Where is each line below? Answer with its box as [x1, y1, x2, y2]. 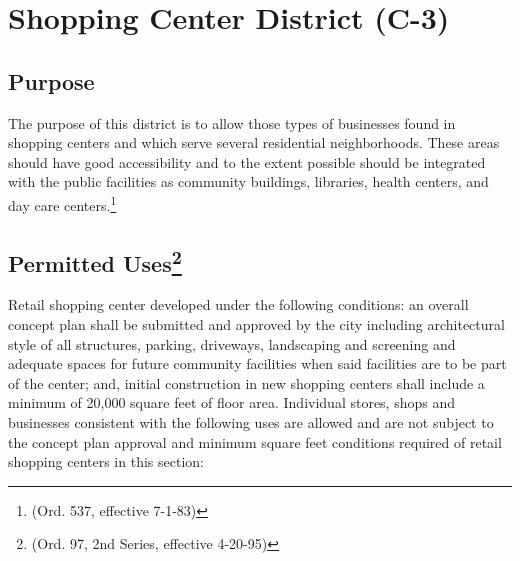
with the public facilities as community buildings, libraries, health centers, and [8, 171, 489, 192]
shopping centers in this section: [8, 451, 204, 472]
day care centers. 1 [8, 191, 117, 215]
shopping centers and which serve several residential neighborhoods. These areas [8, 132, 500, 153]
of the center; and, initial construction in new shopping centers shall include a [8, 372, 485, 393]
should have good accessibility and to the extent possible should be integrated [8, 151, 486, 172]
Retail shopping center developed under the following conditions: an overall [8, 294, 469, 315]
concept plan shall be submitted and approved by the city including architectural [8, 314, 505, 334]
